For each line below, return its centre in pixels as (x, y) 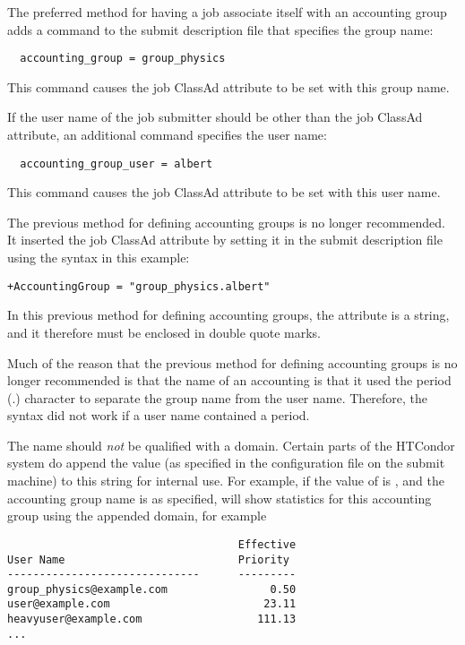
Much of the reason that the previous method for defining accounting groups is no (232, 362)
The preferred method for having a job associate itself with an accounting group (227, 12)
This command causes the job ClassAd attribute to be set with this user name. (224, 192)
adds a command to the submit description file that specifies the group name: (220, 29)
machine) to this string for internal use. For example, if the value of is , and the (226, 481)
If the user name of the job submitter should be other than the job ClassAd (215, 117)
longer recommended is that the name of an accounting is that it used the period (229, 380)
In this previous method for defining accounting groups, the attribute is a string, (228, 315)
